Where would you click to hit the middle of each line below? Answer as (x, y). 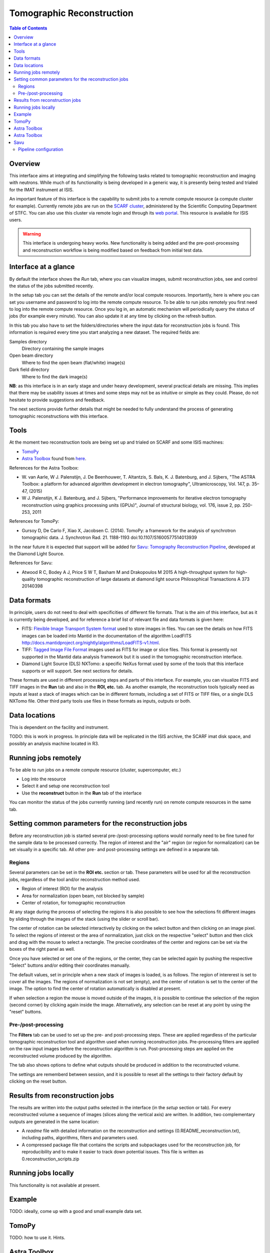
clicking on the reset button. (38, 1081)
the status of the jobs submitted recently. (51, 286)
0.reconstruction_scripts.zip (50, 1159)
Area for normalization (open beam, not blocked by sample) (83, 896)
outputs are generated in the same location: (54, 1121)
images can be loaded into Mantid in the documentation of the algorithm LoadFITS (107, 636)
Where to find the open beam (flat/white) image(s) (73, 362)
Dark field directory (29, 370)
